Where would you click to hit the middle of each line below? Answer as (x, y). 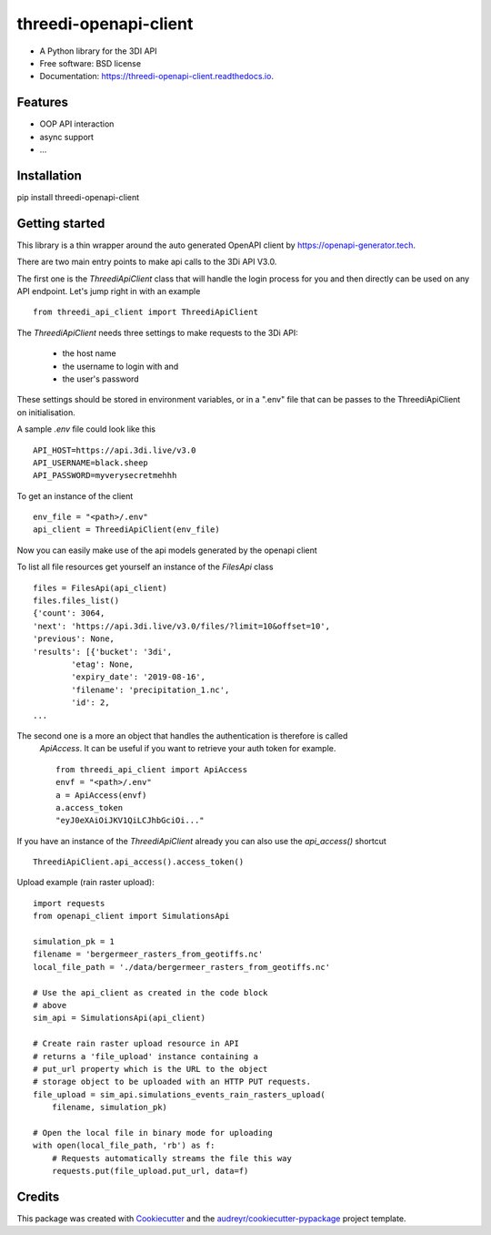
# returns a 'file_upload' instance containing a (146, 1056)
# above (50, 1005)
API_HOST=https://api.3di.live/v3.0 (115, 450)
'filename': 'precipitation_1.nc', (150, 689)
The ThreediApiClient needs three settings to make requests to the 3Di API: (158, 332)
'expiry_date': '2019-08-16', (139, 677)
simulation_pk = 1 (74, 942)
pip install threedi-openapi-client (78, 197)
